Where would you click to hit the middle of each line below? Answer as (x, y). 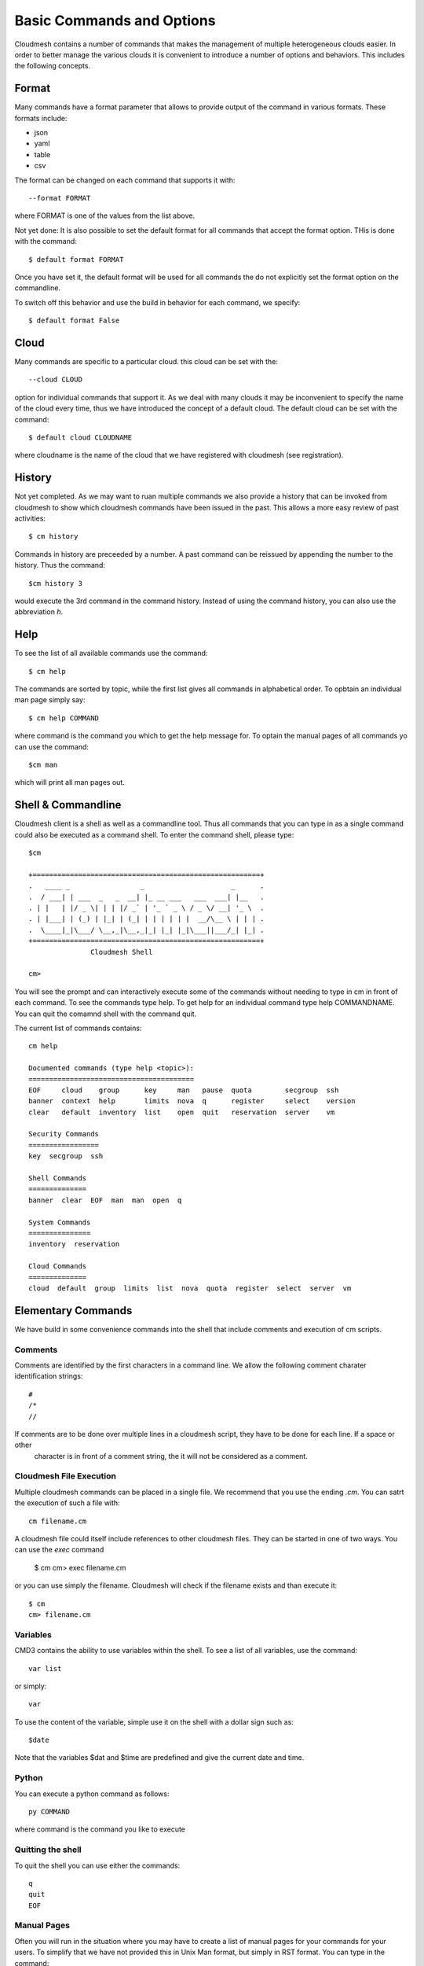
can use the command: (52, 746)
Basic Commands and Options (115, 20)
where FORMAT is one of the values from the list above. (105, 215)
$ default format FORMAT (76, 259)
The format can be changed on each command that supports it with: (125, 180)
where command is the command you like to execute (100, 1829)
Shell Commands (58, 1178)
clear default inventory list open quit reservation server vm (182, 1112)
